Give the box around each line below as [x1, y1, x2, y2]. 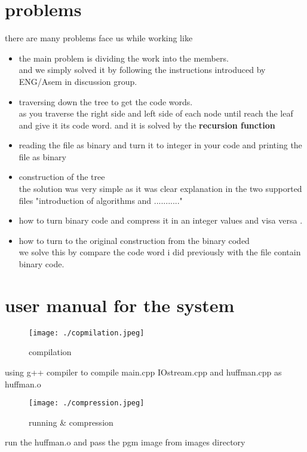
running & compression [29, 416, 113, 428]
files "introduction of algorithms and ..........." [19, 194, 183, 206]
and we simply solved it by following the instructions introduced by [19, 63, 266, 76]
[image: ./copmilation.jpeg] [29, 328, 145, 337]
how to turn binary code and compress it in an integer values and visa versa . [19, 214, 303, 227]
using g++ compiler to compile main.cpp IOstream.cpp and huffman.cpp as [5, 366, 282, 378]
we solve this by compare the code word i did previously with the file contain [19, 246, 301, 258]
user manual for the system [5, 292, 235, 317]
